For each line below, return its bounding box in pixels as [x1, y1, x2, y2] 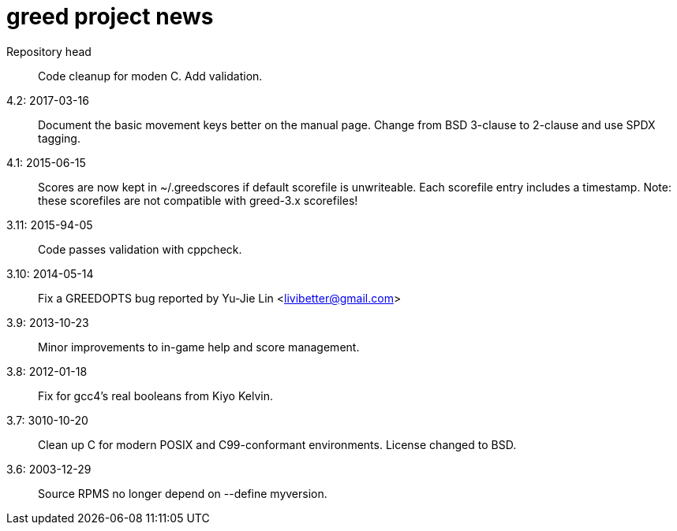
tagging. [38, 131, 80, 145]
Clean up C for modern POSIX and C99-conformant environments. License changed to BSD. [38, 437, 517, 451]
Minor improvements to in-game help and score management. [38, 340, 360, 354]
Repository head [6, 44, 92, 58]
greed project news [6, 3, 214, 30]
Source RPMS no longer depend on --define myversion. [38, 486, 327, 500]
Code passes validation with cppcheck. [38, 242, 242, 256]
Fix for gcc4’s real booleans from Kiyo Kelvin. [38, 388, 273, 403]
